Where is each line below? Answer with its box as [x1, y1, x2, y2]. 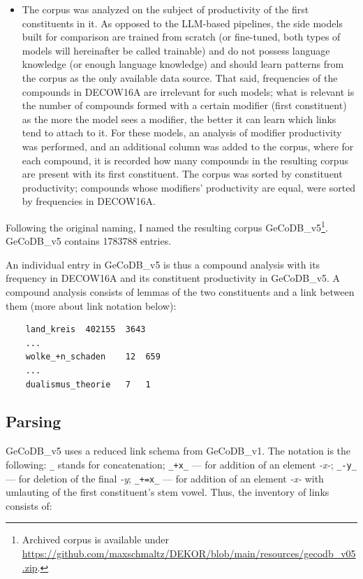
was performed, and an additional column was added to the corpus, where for [22, 138, 354, 153]
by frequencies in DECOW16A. [22, 194, 156, 208]
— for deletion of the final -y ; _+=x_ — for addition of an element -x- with [6, 471, 324, 485]
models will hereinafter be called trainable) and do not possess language [22, 43, 330, 57]
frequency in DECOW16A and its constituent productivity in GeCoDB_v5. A [6, 271, 341, 285]
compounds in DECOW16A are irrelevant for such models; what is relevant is [22, 84, 355, 99]
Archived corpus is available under [22, 532, 170, 547]
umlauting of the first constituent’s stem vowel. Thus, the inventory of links [6, 485, 329, 499]
